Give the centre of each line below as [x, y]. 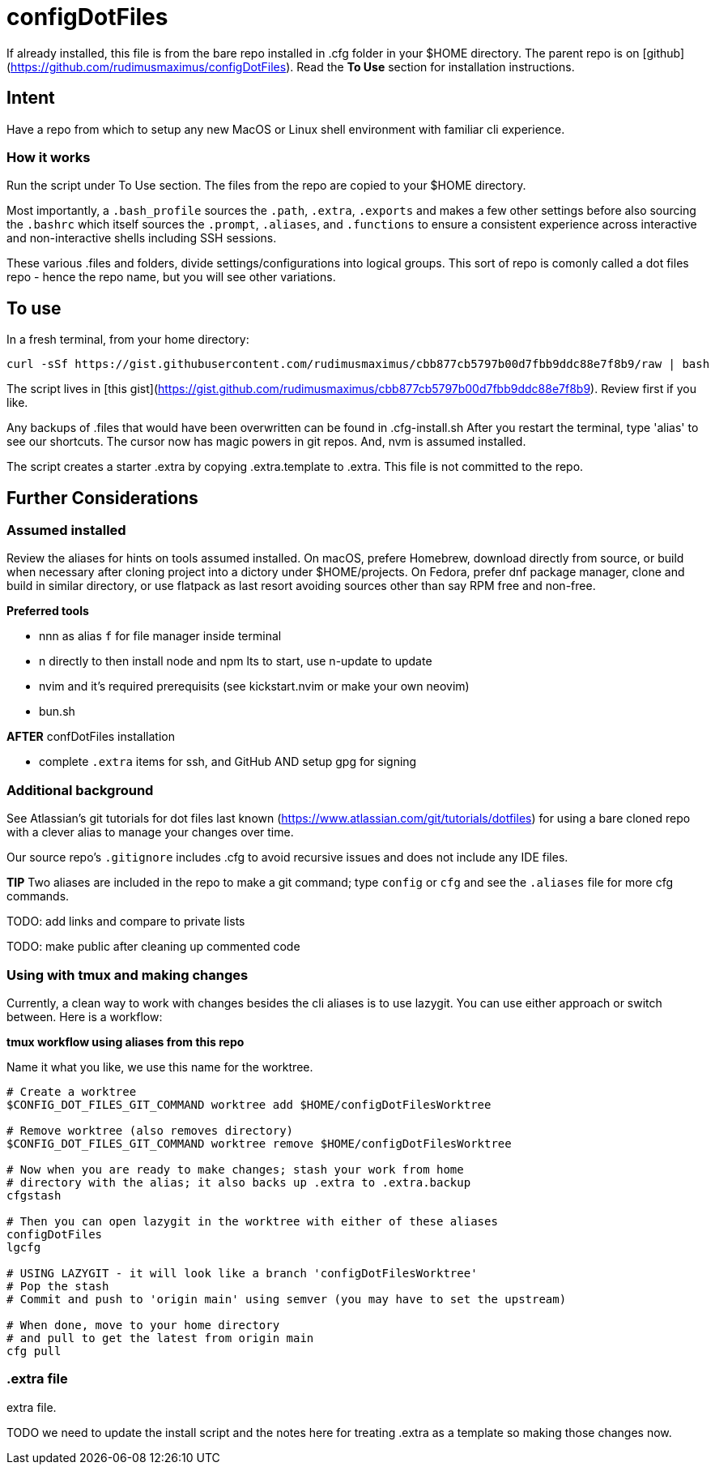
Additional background [80, 790]
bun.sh [57, 712]
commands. [38, 896]
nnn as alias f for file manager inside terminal [160, 636]
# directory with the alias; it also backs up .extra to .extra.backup [239, 1182]
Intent [31, 98]
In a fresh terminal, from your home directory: [128, 340]
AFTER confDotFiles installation [91, 737]
